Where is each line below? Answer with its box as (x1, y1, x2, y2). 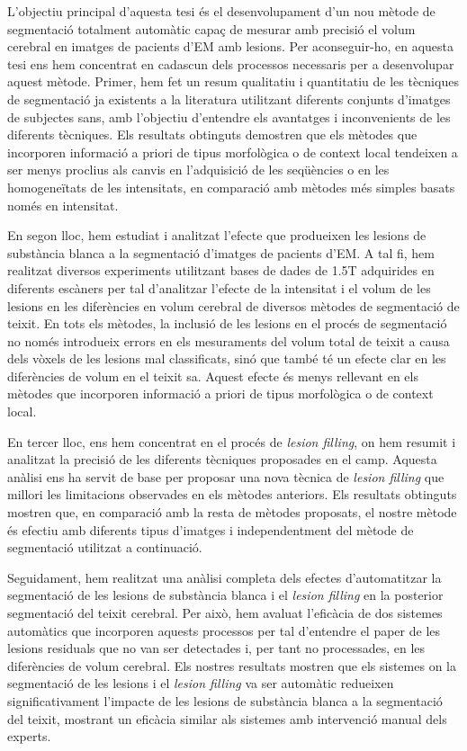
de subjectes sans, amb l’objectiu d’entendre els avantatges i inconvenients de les (7, 107, 451, 126)
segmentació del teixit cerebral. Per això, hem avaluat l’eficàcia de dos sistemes (7, 603, 443, 621)
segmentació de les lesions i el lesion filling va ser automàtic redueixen (7, 674, 394, 693)
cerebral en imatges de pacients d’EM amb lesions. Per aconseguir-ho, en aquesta (7, 37, 454, 56)
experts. (7, 727, 51, 746)
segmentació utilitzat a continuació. (7, 538, 202, 557)
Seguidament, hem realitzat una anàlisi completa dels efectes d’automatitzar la (7, 568, 442, 586)
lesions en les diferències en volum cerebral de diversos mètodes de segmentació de (7, 296, 460, 315)
